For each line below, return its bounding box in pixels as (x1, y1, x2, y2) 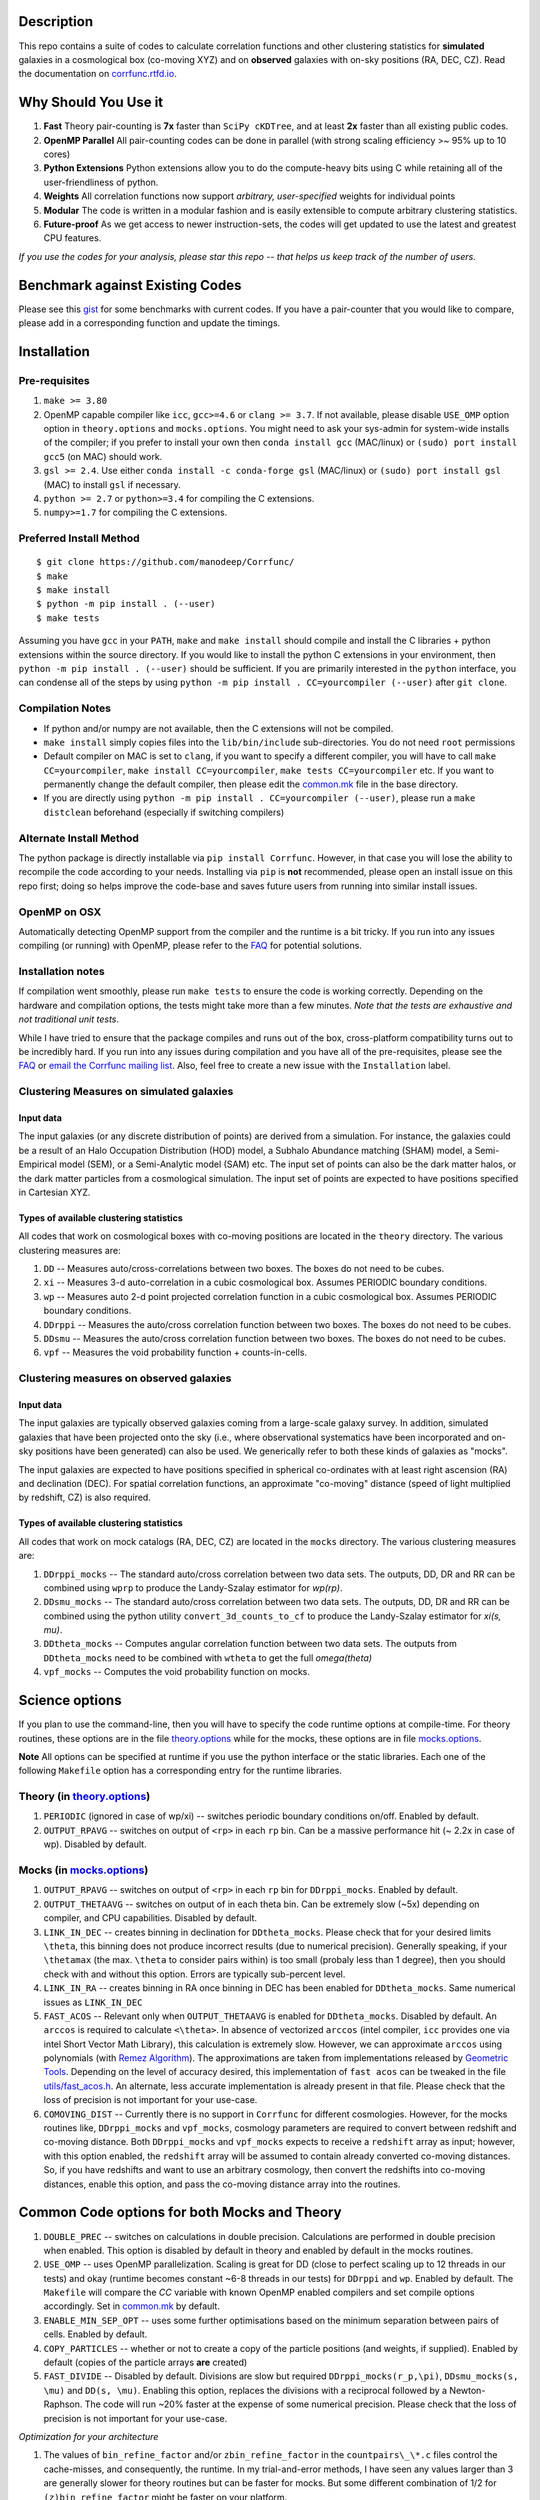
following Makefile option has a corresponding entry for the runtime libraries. (18, 1765, 343, 1777)
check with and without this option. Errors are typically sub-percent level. (43, 1968, 346, 1980)
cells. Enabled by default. (43, 2328, 148, 2340)
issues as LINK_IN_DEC (43, 1996, 143, 2008)
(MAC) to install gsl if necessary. (43, 478, 182, 490)
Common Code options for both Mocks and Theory (18, 2204, 342, 2221)
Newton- (449, 2384, 486, 2396)
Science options (18, 1692, 122, 1709)
